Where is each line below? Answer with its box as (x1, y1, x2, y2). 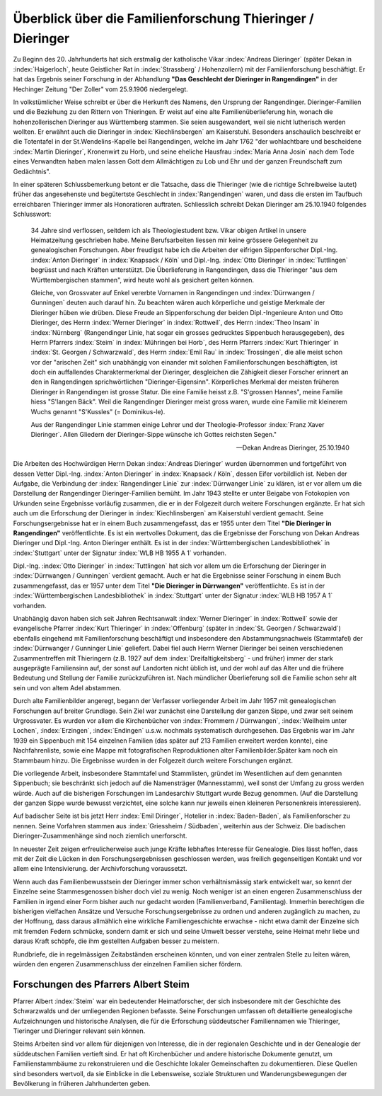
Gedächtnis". (13, 167, 51, 176)
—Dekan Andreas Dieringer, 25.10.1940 (236, 443, 349, 452)
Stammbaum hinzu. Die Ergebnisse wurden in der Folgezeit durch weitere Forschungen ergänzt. (13, 756, 294, 765)
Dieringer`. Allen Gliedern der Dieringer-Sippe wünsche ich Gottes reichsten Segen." (30, 430, 277, 439)
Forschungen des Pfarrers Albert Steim (13, 978, 190, 991)
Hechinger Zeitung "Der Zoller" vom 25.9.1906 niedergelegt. (13, 85, 189, 93)
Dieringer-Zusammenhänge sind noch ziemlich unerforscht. (13, 832, 187, 840)
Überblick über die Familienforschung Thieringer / (13, 11, 314, 26)
